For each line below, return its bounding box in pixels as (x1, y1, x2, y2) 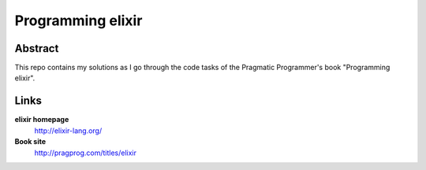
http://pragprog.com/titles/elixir (34, 148, 137, 157)
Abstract (14, 42, 59, 55)
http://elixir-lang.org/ (34, 126, 103, 135)
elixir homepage (14, 115, 69, 124)
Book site (14, 137, 47, 146)
